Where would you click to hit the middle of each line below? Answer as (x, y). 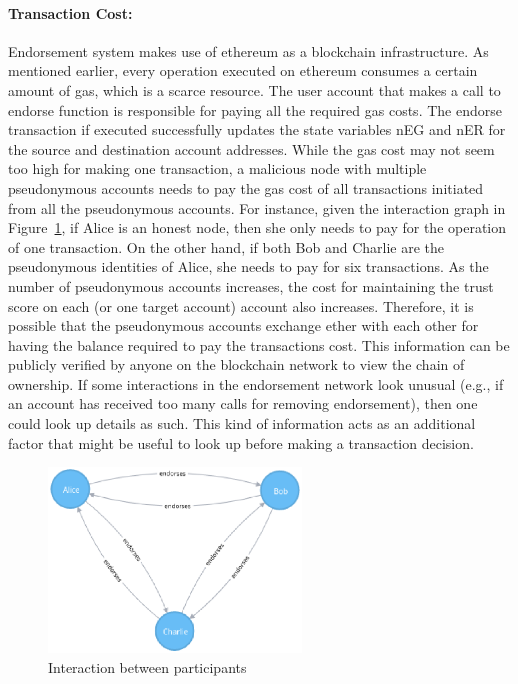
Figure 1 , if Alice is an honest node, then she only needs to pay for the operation (257, 227)
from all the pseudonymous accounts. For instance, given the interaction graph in (257, 207)
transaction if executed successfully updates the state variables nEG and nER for (257, 129)
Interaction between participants (147, 666)
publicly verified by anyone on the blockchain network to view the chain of (236, 364)
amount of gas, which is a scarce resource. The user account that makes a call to (254, 89)
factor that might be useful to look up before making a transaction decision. (241, 442)
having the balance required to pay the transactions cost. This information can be (259, 344)
